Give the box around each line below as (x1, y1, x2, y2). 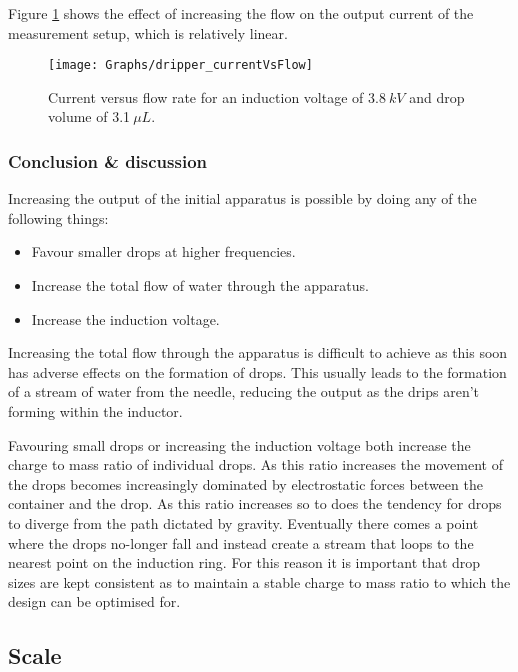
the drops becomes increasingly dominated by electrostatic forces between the (8, 473, 483, 494)
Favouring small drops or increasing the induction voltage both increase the (8, 434, 471, 455)
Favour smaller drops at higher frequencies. (31, 241, 296, 262)
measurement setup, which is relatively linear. (8, 22, 288, 43)
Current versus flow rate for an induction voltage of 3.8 (48, 86, 386, 107)
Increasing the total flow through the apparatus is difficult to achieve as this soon (8, 342, 508, 363)
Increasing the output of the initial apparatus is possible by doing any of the (8, 188, 477, 209)
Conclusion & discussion (8, 148, 207, 173)
